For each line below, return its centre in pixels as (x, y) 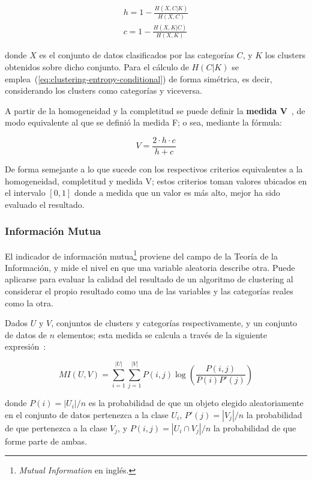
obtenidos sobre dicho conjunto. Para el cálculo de (97, 66)
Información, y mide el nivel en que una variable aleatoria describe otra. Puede (150, 267)
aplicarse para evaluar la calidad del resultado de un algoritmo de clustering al (149, 279)
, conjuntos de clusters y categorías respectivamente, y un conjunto (174, 323)
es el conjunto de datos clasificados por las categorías (136, 55)
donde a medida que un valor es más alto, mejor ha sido (177, 193)
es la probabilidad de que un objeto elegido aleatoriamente (196, 403)
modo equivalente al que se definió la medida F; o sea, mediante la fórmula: (143, 122)
